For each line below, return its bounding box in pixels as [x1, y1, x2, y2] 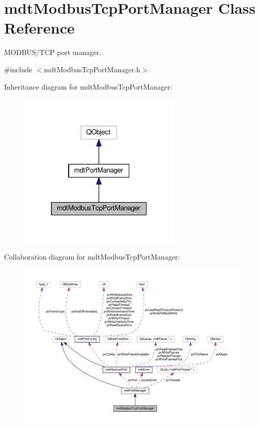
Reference [4, 17, 75, 38]
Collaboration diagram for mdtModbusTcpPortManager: [4, 251, 180, 262]
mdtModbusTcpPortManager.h [44, 64, 140, 74]
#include [4, 64, 33, 74]
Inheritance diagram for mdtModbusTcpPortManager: [4, 81, 172, 92]
